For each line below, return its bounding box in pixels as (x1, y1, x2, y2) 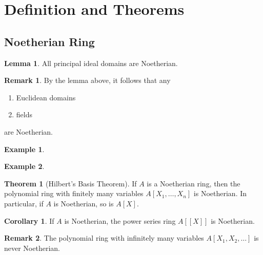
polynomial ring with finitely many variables (4, 188, 144, 199)
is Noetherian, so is (53, 198, 114, 208)
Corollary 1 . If (4, 215, 54, 226)
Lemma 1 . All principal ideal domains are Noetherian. (4, 57, 178, 68)
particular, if (4, 198, 44, 208)
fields (16, 109, 32, 120)
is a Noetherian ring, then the (147, 178, 240, 188)
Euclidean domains (16, 92, 76, 102)
